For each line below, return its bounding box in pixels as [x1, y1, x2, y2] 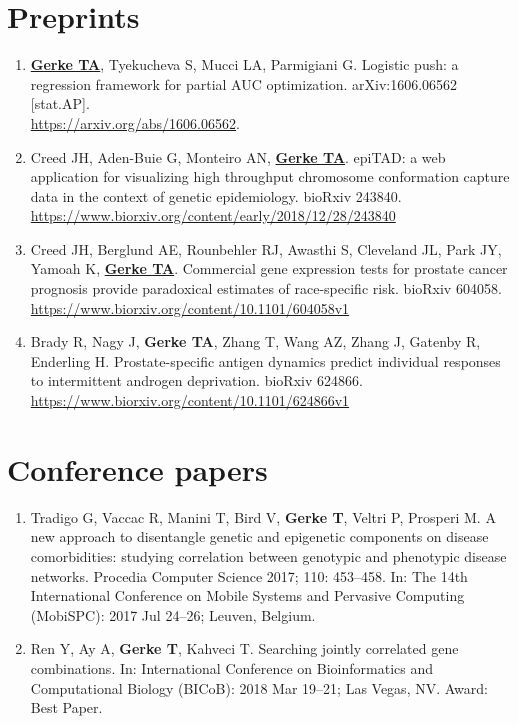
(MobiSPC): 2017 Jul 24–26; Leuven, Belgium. [30, 604, 316, 625]
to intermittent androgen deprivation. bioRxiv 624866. [30, 370, 363, 391]
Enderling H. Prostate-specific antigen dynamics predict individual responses [30, 350, 501, 371]
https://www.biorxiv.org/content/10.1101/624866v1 [30, 390, 350, 411]
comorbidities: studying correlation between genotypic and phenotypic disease [30, 545, 507, 566]
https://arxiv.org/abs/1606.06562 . [30, 112, 240, 133]
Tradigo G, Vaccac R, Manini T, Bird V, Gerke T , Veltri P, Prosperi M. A [30, 506, 496, 527]
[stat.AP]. [30, 93, 90, 114]
